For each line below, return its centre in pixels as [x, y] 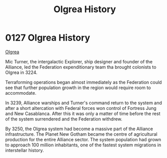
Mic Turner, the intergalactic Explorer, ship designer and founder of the [79, 61]
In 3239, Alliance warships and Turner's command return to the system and [84, 103]
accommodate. [21, 93]
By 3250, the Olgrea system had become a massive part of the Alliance [79, 129]
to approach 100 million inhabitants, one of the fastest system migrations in [83, 145]
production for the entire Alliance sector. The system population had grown [83, 139]
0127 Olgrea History [48, 38]
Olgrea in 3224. [21, 72]
